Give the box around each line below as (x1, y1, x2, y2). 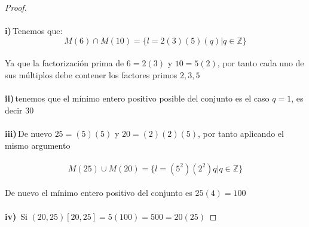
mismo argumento (5, 139, 71, 151)
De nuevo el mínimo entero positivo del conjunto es (5, 186, 192, 199)
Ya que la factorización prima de (5, 57, 124, 69)
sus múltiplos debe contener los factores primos (5, 68, 178, 81)
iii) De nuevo (5, 127, 52, 139)
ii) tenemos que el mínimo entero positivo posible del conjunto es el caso (5, 92, 270, 105)
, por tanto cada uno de (217, 57, 304, 69)
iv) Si (5, 210, 27, 222)
